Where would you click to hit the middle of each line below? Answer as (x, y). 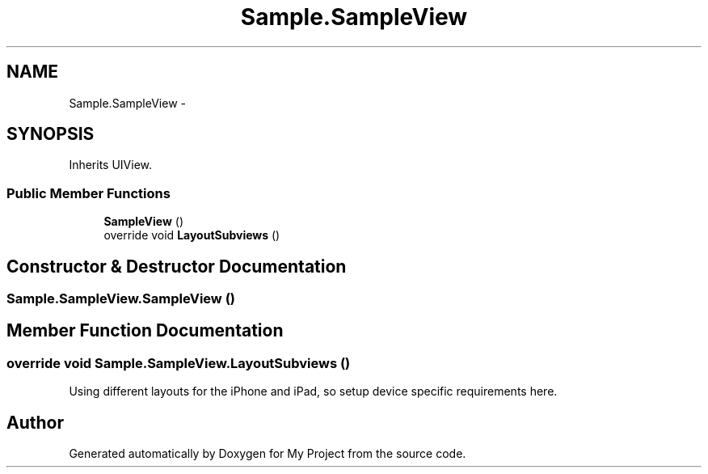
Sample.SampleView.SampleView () (121, 299)
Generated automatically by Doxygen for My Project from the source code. (268, 454)
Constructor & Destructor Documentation (177, 266)
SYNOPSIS (51, 134)
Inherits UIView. (111, 165)
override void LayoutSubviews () (192, 235)
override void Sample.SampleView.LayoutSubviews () (179, 363)
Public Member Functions (88, 193)
